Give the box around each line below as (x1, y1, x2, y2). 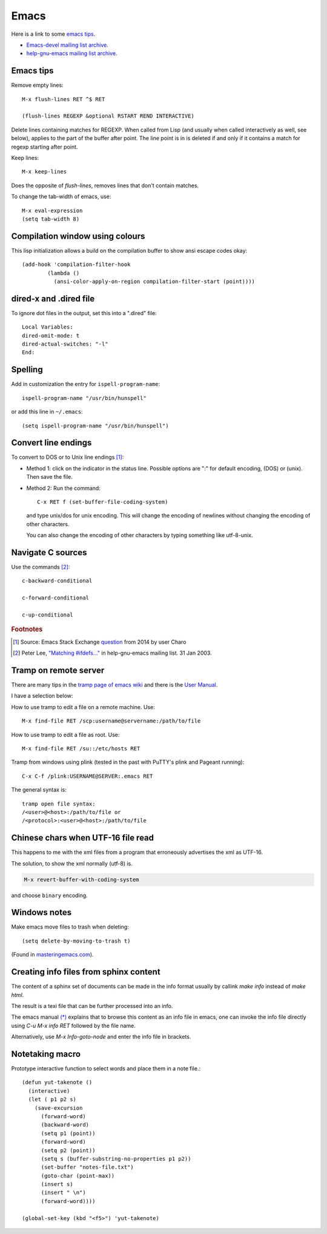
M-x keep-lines (22, 168, 67, 175)
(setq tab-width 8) (22, 215, 80, 222)
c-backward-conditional (22, 578, 93, 584)
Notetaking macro (11, 1049, 81, 1059)
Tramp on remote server (11, 665, 105, 675)
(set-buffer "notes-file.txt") (41, 1164, 134, 1171)
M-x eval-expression (22, 207, 83, 214)
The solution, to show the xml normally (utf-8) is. (11, 859, 133, 867)
